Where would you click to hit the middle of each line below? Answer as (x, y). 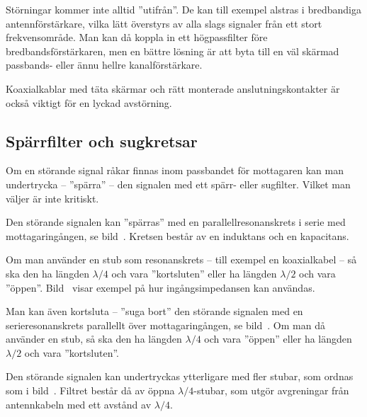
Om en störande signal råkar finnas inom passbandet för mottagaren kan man (175, 170)
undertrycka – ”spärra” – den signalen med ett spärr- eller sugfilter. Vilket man (178, 184)
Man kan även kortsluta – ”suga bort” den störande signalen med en (154, 311)
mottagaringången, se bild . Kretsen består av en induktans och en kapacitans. (177, 235)
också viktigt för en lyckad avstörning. (89, 102)
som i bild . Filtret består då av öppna (90, 390)
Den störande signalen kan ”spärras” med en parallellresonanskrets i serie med (176, 222)
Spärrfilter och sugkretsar (102, 141)
